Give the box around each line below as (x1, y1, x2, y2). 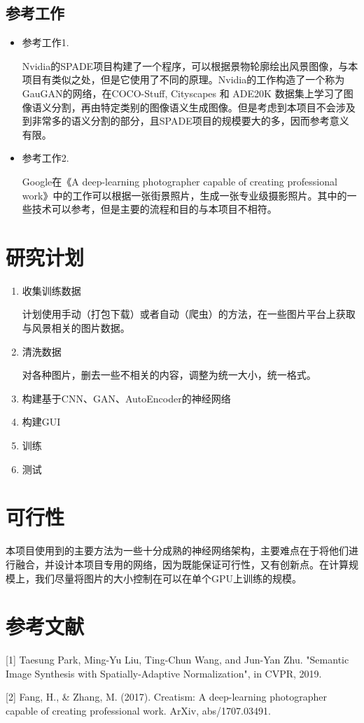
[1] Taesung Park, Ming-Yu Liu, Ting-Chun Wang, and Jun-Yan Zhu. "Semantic (6, 652, 349, 667)
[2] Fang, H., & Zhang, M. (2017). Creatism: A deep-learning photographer (6, 689, 327, 704)
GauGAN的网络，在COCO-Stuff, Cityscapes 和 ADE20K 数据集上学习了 (22, 85, 344, 100)
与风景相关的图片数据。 (22, 321, 130, 335)
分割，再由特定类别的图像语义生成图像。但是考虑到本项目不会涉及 (51, 99, 356, 114)
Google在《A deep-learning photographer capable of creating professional (22, 174, 337, 188)
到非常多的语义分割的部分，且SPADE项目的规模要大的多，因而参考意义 (22, 113, 349, 128)
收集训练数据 (22, 283, 81, 297)
